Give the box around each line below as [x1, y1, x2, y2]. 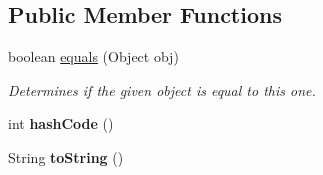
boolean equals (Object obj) [8, 46, 179, 67]
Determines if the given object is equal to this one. [8, 79, 316, 100]
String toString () [8, 146, 124, 167]
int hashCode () [8, 113, 114, 134]
